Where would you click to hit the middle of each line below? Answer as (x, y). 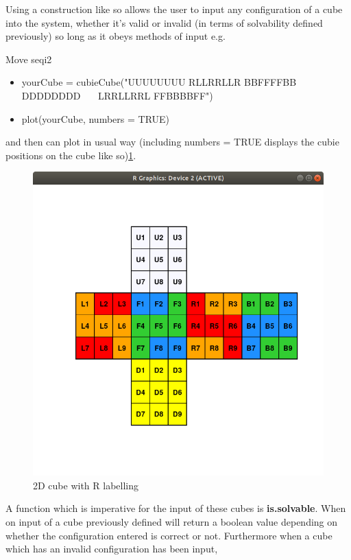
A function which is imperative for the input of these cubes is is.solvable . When (176, 508)
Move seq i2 (29, 59)
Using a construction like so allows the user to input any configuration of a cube (174, 9)
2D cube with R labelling (86, 485)
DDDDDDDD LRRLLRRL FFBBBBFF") (117, 95)
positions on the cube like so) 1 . (71, 155)
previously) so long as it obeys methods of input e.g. (116, 36)
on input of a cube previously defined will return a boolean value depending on (172, 522)
